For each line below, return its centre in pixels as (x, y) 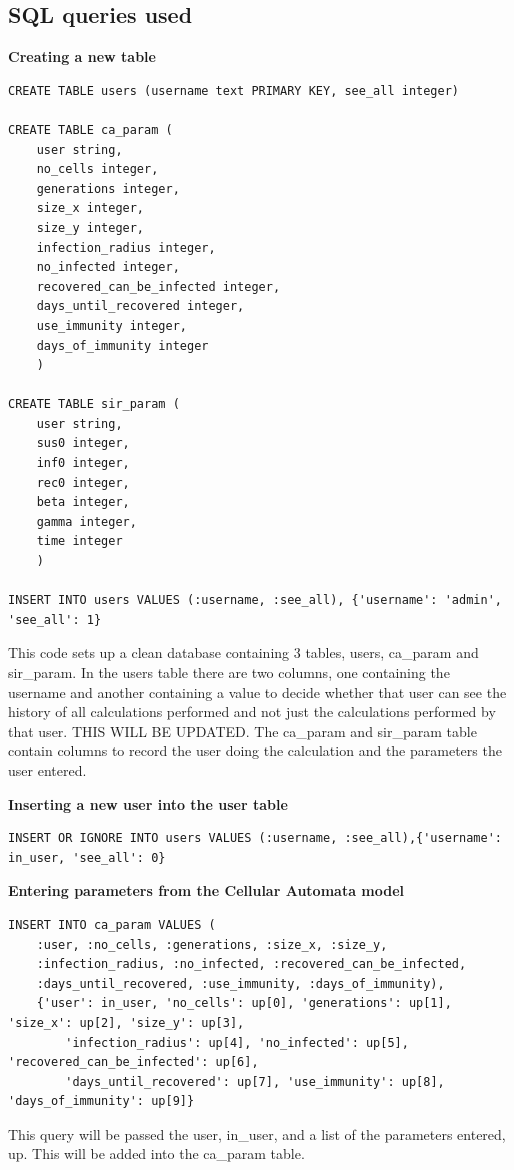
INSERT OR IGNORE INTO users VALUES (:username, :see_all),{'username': (255, 838)
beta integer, (83, 502)
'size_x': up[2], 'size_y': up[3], (126, 1022)
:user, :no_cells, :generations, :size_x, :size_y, (212, 944)
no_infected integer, (108, 267)
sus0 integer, (83, 443)
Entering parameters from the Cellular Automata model (206, 890)
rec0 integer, (83, 482)
